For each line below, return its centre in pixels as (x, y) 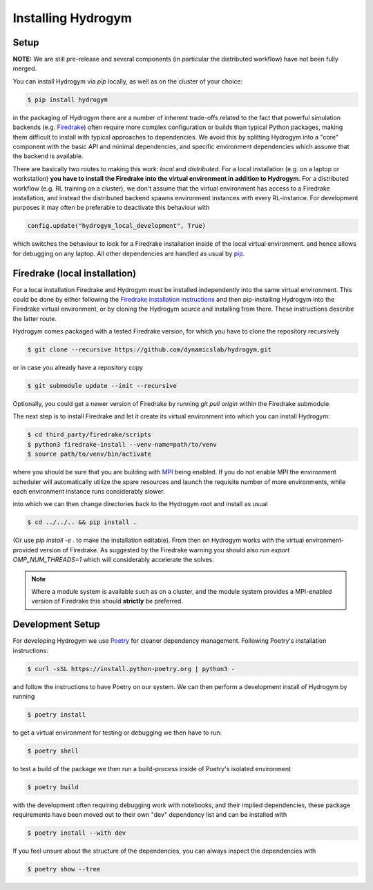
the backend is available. (48, 156)
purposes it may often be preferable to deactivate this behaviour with (111, 208)
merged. (25, 68)
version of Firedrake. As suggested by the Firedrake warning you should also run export (165, 550)
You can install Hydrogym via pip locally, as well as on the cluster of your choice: (128, 81)
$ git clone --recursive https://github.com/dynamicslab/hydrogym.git (150, 350)
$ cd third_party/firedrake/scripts (89, 435)
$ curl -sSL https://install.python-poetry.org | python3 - (131, 669)
